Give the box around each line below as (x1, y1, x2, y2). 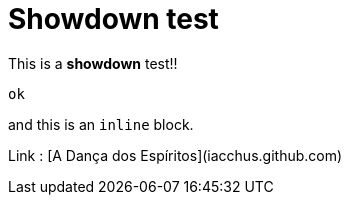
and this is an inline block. (8, 115, 194, 133)
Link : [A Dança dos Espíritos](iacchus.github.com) (8, 146, 343, 164)
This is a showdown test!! (8, 54, 178, 72)
